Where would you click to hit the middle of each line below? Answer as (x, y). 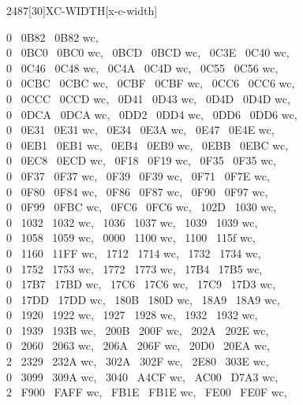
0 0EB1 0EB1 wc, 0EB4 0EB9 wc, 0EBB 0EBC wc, (148, 145)
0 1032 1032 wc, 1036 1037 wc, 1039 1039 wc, (132, 222)
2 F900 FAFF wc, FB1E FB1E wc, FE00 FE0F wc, (147, 392)
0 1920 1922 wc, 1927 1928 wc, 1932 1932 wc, (132, 315)
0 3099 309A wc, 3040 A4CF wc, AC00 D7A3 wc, (142, 376)
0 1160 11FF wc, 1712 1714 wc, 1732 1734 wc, (134, 253)
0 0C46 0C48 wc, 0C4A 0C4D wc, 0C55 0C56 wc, (142, 67)
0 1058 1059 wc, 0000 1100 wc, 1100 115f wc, (131, 238)
